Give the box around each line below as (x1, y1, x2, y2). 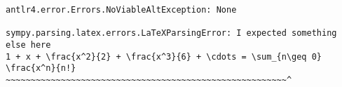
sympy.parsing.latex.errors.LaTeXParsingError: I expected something (6, 28, 337, 39)
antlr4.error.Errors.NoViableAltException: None (6, 5, 237, 15)
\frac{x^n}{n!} (6, 63, 76, 74)
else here (6, 39, 51, 50)
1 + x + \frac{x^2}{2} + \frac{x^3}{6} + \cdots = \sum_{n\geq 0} (6, 51, 322, 62)
